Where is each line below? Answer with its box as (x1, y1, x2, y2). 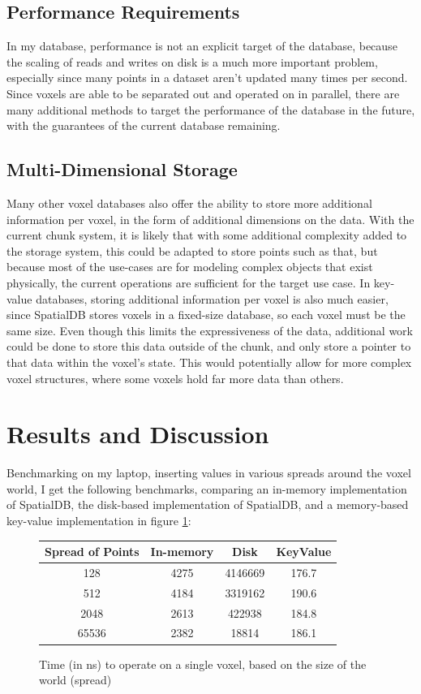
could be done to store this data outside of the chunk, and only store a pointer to (6, 338, 411, 355)
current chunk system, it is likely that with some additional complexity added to (6, 226, 407, 244)
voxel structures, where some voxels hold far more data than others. (6, 369, 344, 386)
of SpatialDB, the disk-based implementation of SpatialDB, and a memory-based (6, 496, 409, 513)
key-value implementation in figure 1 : (6, 512, 191, 528)
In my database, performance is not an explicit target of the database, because (6, 37, 397, 54)
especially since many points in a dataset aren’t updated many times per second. (6, 69, 408, 86)
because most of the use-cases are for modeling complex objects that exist (6, 258, 373, 275)
